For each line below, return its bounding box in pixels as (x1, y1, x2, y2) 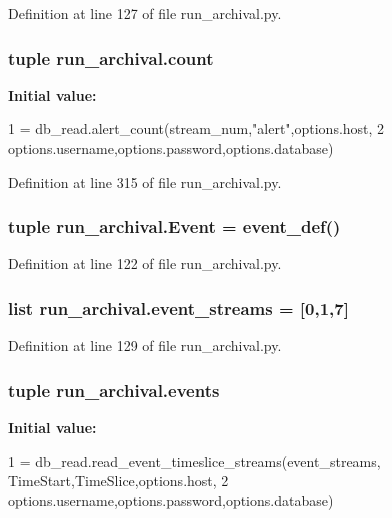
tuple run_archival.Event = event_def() (8, 214, 341, 239)
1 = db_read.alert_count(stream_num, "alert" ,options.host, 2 (8, 118, 385, 139)
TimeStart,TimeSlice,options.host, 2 (8, 470, 229, 491)
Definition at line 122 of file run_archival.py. (8, 253, 282, 274)
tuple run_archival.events (8, 377, 220, 402)
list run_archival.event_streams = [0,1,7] (8, 295, 349, 320)
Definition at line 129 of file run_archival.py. (8, 335, 282, 356)
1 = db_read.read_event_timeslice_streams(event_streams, (8, 450, 381, 471)
